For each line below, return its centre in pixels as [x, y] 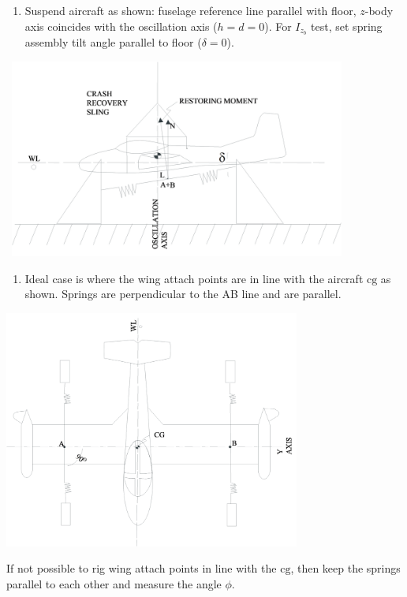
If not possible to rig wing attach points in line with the [142, 568]
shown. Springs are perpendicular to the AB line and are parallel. [183, 294]
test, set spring [347, 26]
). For [278, 26]
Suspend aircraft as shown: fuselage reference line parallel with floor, [190, 10]
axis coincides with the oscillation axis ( [121, 26]
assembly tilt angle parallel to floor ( [113, 42]
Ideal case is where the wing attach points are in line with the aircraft [194, 278]
